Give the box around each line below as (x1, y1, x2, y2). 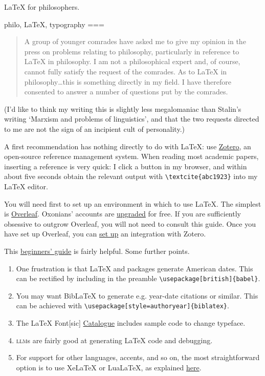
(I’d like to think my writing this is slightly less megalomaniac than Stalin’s (4, 103, 241, 114)
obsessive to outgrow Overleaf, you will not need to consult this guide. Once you (4, 218, 256, 229)
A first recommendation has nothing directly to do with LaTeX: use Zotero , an (4, 141, 251, 151)
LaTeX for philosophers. (4, 2, 80, 12)
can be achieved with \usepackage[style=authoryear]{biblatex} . (16, 300, 229, 311)
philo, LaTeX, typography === (4, 18, 104, 29)
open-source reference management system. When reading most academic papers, (4, 151, 259, 162)
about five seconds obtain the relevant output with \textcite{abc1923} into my (4, 171, 258, 182)
